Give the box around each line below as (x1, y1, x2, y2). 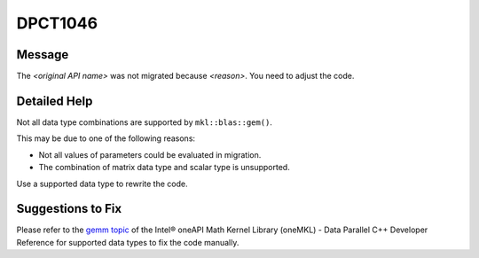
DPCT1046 (16, 13, 98, 33)
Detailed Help (16, 93, 93, 108)
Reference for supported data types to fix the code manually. (16, 237, 239, 247)
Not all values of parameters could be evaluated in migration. (38, 149, 262, 160)
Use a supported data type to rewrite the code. (16, 178, 188, 189)
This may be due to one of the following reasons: (16, 133, 195, 144)
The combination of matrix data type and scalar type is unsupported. (38, 162, 290, 173)
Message (16, 47, 69, 62)
